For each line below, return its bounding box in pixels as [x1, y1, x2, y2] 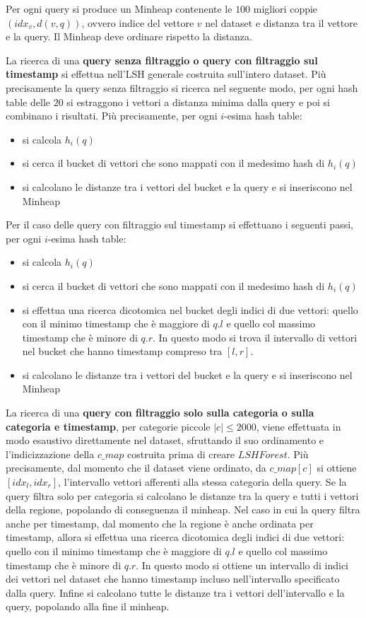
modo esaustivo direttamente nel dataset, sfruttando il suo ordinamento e [6, 433, 324, 448]
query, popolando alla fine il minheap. [6, 599, 170, 614]
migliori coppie [253, 1, 318, 16]
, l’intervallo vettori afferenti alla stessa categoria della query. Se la [58, 474, 347, 489]
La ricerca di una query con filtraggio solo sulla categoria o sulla [6, 405, 314, 420]
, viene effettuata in [256, 419, 341, 433]
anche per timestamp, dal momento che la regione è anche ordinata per [6, 515, 314, 530]
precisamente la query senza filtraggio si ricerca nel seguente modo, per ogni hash [6, 80, 358, 95]
